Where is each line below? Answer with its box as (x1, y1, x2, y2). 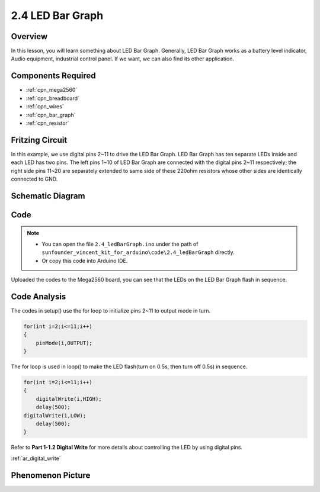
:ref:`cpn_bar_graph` (25, 111, 76, 118)
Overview (11, 31, 48, 41)
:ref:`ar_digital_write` (11, 455, 62, 462)
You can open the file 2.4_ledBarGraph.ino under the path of (41, 240, 199, 247)
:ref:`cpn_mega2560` (25, 86, 78, 94)
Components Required (11, 71, 96, 81)
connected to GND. (11, 175, 58, 182)
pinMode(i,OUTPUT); (36, 339, 93, 346)
